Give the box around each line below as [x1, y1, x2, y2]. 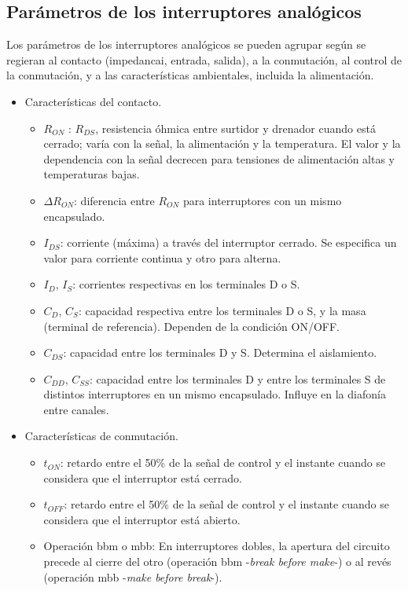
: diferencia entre [74, 192, 155, 208]
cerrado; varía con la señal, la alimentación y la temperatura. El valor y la [43, 135, 401, 152]
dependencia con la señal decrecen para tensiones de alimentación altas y [43, 150, 395, 167]
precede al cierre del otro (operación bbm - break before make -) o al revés [43, 553, 391, 570]
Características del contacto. [24, 93, 162, 109]
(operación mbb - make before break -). [43, 568, 222, 585]
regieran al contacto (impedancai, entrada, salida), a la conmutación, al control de [6, 51, 402, 68]
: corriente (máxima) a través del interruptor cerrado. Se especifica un [60, 234, 397, 251]
